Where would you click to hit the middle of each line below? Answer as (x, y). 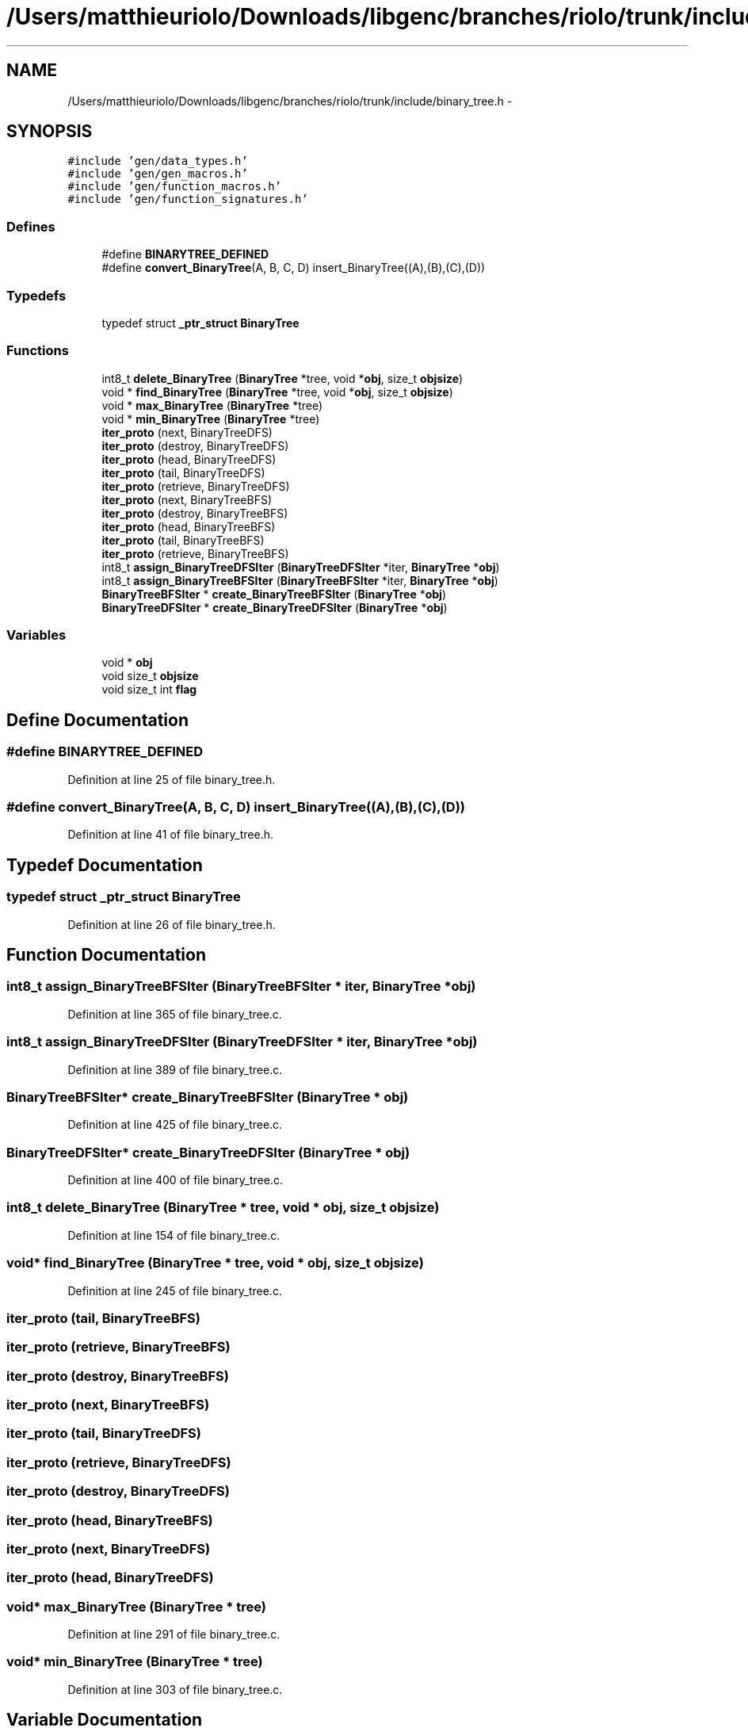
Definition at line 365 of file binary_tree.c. (175, 1014)
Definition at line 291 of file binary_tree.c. (174, 1634)
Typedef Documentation (105, 865)
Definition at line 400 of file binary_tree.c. (175, 1180)
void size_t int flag (149, 690)
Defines (31, 226)
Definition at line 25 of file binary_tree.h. (172, 779)
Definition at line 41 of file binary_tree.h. (170, 835)
